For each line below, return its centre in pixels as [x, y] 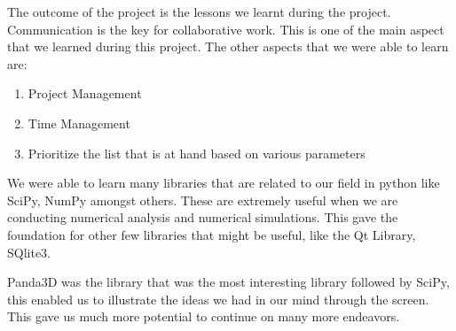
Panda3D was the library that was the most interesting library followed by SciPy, [228, 282]
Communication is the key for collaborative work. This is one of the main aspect [226, 29]
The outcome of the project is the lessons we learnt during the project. [199, 12]
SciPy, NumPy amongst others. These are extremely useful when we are [203, 200]
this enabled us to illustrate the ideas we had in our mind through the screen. [218, 299]
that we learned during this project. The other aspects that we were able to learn [228, 46]
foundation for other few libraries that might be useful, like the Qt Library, [212, 234]
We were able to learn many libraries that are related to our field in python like [224, 183]
